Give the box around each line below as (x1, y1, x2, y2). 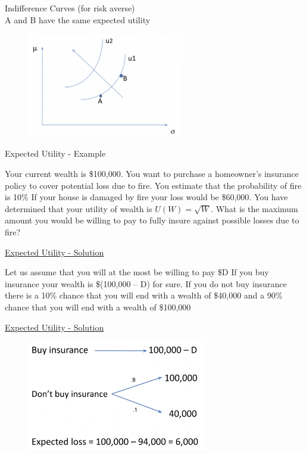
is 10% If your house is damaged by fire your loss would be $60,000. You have (5, 191, 288, 203)
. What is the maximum (211, 202, 298, 214)
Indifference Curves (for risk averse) (5, 2, 135, 14)
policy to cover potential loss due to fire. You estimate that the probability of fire (5, 179, 302, 191)
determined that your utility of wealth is (5, 202, 152, 214)
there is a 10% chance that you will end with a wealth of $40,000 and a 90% (5, 289, 283, 301)
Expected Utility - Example (5, 147, 106, 160)
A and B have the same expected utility (5, 13, 151, 26)
